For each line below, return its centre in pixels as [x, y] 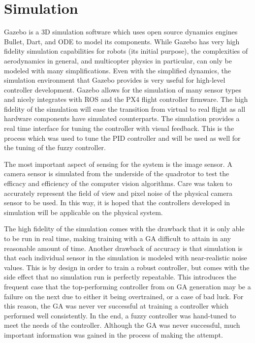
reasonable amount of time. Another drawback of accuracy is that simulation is [123, 248]
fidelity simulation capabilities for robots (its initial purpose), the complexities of [126, 51]
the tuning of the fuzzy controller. [55, 147]
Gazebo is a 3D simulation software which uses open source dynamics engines [121, 32]
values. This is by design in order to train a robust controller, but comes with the [127, 267]
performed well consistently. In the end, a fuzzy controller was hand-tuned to [120, 315]
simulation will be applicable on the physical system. [83, 212]
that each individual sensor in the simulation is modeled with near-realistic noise [126, 258]
